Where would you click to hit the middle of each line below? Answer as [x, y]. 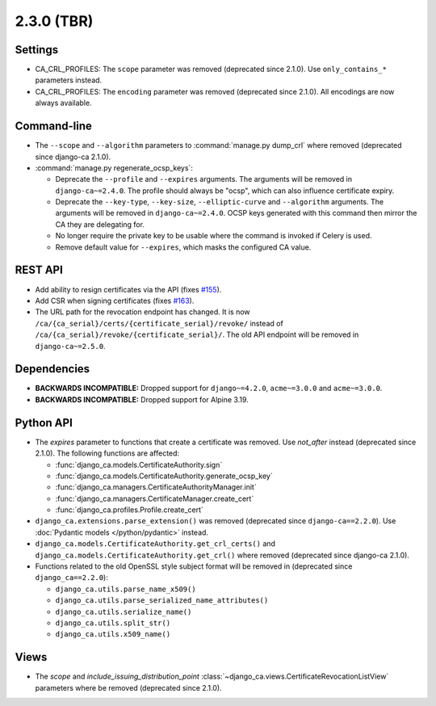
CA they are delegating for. [100, 224]
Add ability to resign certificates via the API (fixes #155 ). [128, 289]
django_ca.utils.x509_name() [113, 635]
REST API [39, 270]
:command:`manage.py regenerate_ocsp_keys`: [114, 168]
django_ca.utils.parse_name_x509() [126, 589]
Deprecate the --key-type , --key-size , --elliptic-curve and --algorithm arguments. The [219, 202]
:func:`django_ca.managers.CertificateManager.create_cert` [155, 498]
